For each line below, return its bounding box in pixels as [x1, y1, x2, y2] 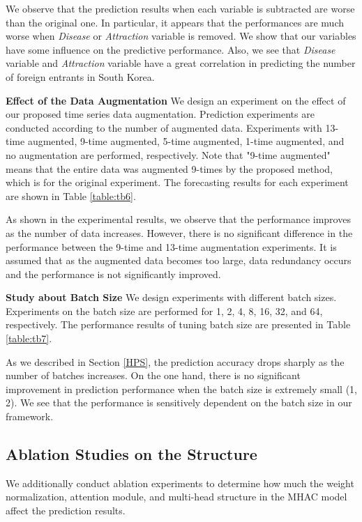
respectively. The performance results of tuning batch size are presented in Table [6, 317, 351, 332]
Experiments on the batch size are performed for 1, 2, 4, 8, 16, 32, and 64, [6, 303, 323, 318]
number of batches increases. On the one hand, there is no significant [6, 368, 301, 383]
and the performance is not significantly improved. [6, 266, 221, 281]
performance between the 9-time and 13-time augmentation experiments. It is [6, 239, 337, 254]
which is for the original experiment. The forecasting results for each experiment [6, 175, 349, 190]
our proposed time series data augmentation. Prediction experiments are [6, 107, 315, 121]
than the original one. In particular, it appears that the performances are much [6, 15, 345, 29]
